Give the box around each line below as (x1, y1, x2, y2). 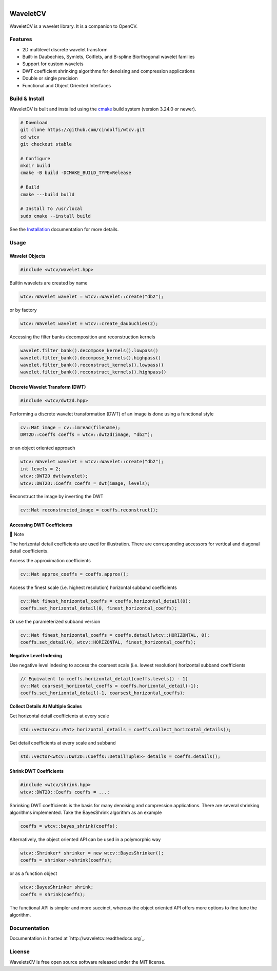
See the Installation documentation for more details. (9, 226, 119, 232)
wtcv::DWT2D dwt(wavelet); (20, 473, 88, 479)
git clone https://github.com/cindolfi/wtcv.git (20, 127, 145, 133)
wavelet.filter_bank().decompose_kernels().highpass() (20, 355, 161, 360)
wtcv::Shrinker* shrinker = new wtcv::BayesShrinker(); (20, 850, 164, 856)
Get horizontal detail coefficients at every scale (9, 713, 110, 719)
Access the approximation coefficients (9, 557, 91, 563)
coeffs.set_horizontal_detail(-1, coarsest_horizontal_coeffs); (20, 690, 186, 696)
